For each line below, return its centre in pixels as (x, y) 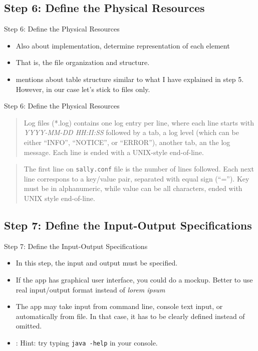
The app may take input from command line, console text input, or (119, 306)
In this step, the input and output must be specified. (97, 263)
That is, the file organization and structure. (83, 62)
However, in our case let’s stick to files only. (83, 89)
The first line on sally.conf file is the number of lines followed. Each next (139, 169)
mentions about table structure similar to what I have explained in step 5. (130, 79)
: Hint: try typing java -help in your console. (87, 342)
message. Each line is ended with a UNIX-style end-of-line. (114, 152)
